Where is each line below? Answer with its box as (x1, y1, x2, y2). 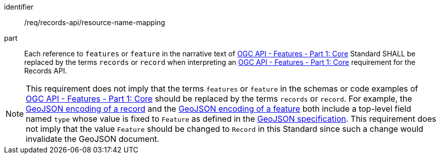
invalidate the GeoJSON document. (26, 134, 159, 144)
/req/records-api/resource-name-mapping (24, 18, 166, 27)
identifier (4, 3, 34, 11)
